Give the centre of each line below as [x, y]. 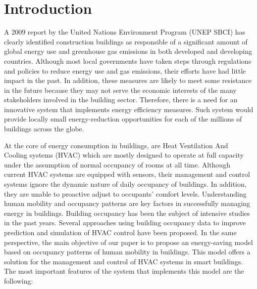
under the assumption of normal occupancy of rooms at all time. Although [117, 164]
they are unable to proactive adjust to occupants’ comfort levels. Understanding [125, 193]
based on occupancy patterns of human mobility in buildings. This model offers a [127, 252]
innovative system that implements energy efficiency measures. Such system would [129, 109]
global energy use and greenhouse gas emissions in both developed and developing [128, 51]
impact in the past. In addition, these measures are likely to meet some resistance [128, 80]
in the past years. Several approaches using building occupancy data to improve [125, 223]
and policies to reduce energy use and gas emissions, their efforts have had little [125, 70]
